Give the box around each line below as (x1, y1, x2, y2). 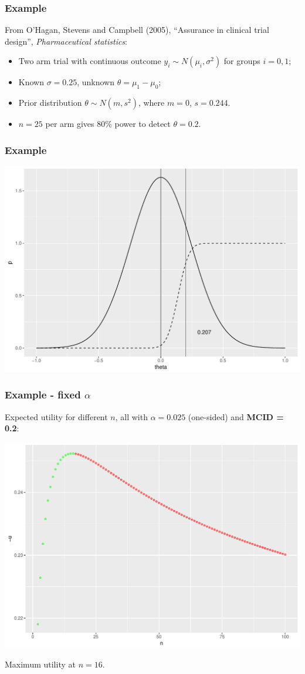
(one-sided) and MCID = (188, 410, 284, 422)
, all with (115, 410, 148, 422)
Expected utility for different (5, 410, 108, 422)
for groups (223, 55, 260, 67)
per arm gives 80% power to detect (45, 118, 171, 130)
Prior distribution (18, 96, 82, 109)
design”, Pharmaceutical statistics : (5, 35, 127, 47)
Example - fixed (5, 387, 81, 402)
